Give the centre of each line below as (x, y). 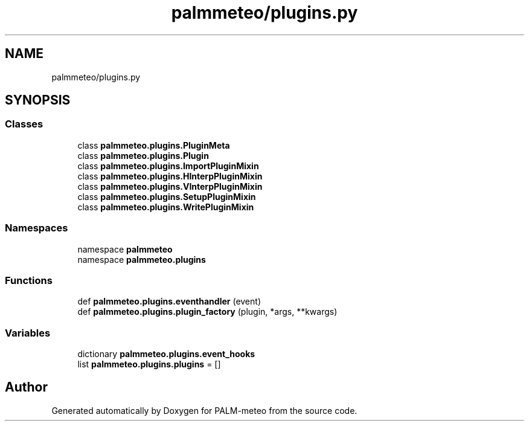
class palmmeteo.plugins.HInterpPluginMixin (170, 176)
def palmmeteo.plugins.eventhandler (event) (169, 302)
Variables (28, 333)
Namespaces (37, 228)
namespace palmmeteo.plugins (142, 259)
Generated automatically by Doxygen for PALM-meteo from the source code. (204, 410)
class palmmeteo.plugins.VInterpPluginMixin (170, 186)
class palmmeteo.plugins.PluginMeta (154, 145)
